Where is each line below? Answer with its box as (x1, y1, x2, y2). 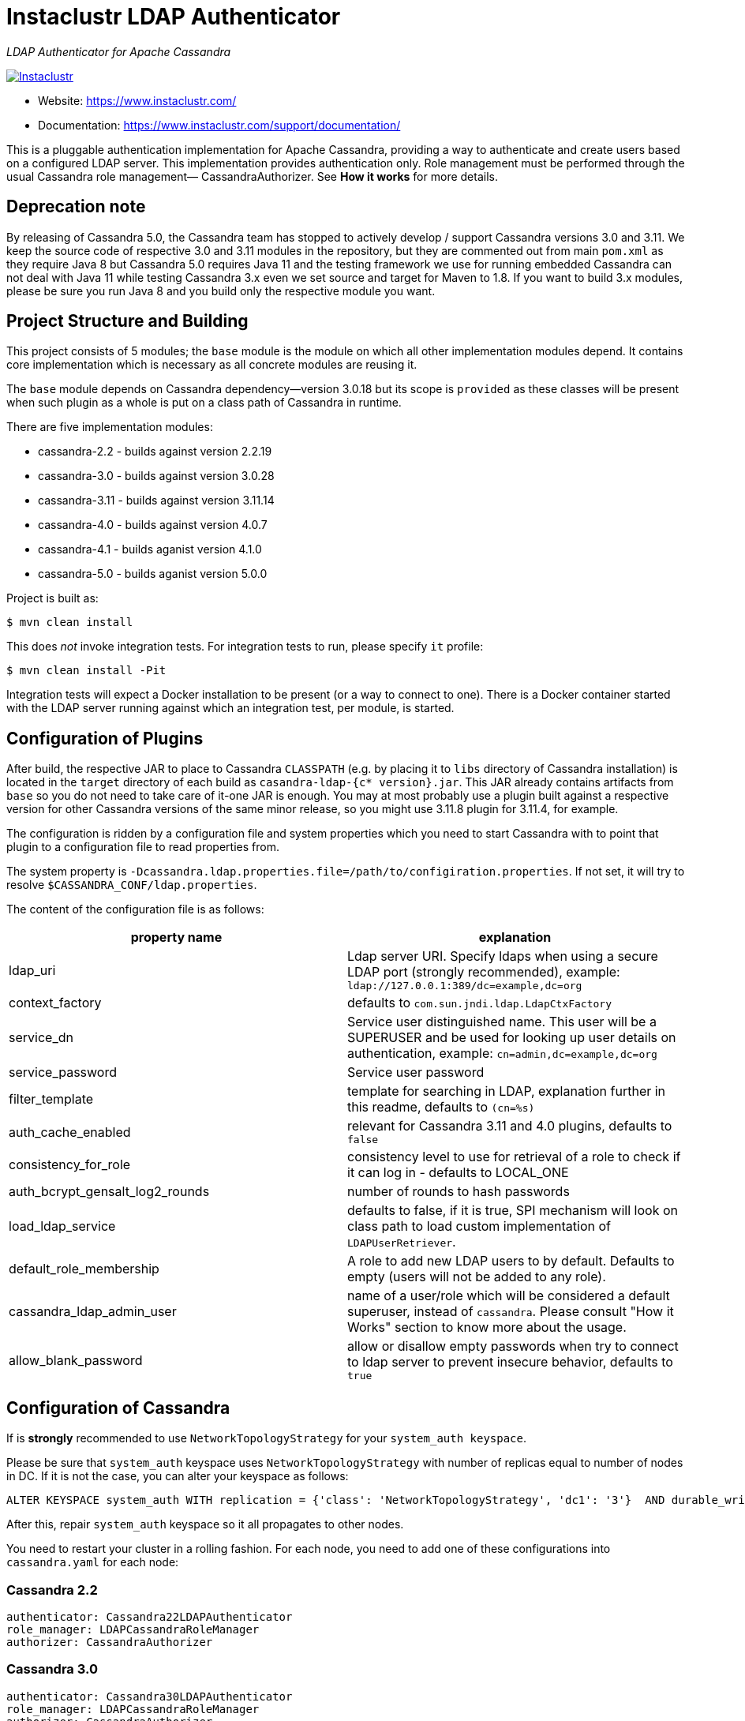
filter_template (9, 1091, 94, 1108)
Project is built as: (6, 591, 99, 606)
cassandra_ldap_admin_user (9, 1303, 177, 1320)
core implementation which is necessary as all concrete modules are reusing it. (6, 358, 417, 372)
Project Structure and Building (6, 311, 249, 332)
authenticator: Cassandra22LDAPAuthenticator (6, 1610, 293, 1623)
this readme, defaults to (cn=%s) (347, 1099, 535, 1115)
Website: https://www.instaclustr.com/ (38, 93, 237, 107)
